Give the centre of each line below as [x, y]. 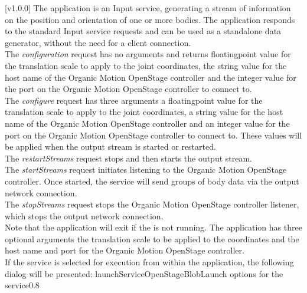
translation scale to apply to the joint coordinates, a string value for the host [144, 112]
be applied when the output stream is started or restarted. [110, 146]
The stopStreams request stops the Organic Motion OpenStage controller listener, [152, 204]
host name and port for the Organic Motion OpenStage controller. [125, 250]
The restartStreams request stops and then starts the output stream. [129, 158]
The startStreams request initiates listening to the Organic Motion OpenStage [146, 169]
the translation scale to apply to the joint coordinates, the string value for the [146, 65]
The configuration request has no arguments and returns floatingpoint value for [148, 54]
